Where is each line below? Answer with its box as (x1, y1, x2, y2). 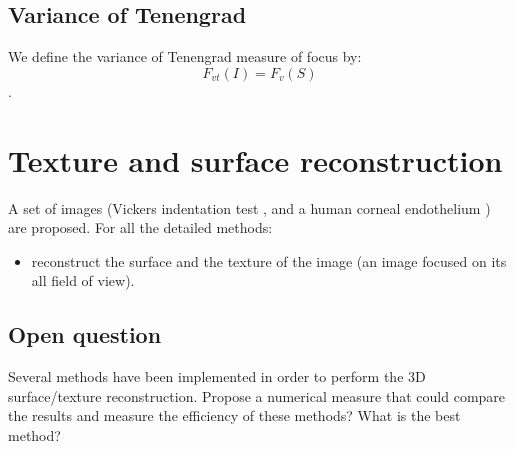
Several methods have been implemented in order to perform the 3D (8, 366, 426, 387)
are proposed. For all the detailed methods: (8, 217, 273, 238)
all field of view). (31, 270, 135, 291)
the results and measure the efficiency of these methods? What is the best (8, 405, 461, 426)
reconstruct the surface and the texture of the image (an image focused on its (31, 250, 507, 271)
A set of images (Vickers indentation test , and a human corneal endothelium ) (8, 197, 491, 218)
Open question (8, 319, 162, 350)
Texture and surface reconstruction (8, 139, 503, 180)
